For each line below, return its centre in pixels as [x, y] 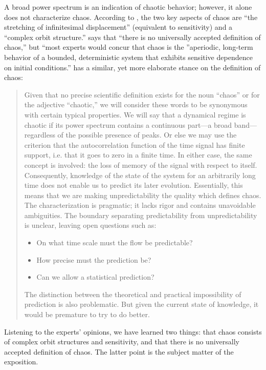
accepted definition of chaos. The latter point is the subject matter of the [119, 351]
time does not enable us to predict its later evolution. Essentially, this [134, 185]
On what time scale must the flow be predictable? [115, 242]
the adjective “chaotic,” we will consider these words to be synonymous [136, 104]
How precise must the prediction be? [94, 259]
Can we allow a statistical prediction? [95, 277]
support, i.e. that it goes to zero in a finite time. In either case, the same [138, 155]
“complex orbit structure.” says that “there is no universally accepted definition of [132, 37]
